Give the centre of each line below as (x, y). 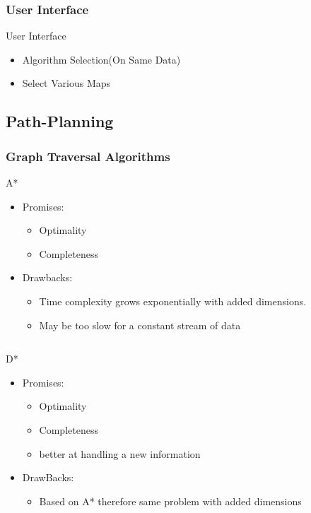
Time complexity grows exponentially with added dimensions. (173, 301)
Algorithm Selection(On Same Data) (101, 59)
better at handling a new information (120, 453)
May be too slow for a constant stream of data (140, 325)
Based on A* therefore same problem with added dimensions (170, 501)
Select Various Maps (66, 83)
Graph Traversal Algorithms (88, 156)
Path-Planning (60, 121)
